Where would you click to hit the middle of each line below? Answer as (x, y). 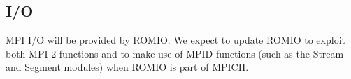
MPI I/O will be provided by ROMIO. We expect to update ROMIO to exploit (175, 40)
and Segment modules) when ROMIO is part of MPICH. (127, 67)
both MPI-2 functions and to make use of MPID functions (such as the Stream (175, 53)
